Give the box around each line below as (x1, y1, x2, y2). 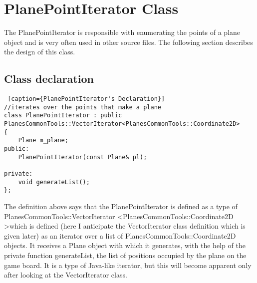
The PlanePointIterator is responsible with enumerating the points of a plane (4, 27, 240, 37)
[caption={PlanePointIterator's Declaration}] (7, 95, 165, 103)
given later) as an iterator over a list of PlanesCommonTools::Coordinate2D (4, 230, 236, 241)
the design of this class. (4, 46, 75, 57)
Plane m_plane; (18, 137, 68, 144)
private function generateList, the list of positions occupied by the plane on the (4, 250, 247, 260)
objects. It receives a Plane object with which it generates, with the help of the (4, 240, 246, 251)
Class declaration (4, 71, 94, 86)
